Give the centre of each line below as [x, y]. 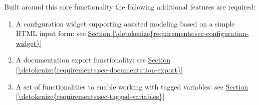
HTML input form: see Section [63, 33]
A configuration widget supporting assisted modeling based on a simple [125, 23]
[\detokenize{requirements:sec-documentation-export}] [99, 69]
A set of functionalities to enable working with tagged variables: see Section [132, 86]
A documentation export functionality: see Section [93, 60]
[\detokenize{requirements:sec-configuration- [181, 33]
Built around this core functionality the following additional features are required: [130, 6]
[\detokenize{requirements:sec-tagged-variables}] [90, 96]
